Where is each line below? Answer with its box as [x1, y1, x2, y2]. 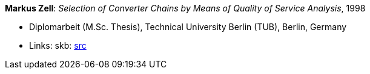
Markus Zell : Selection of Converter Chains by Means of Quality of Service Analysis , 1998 [5, 3, 366, 13]
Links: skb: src [29, 40, 87, 51]
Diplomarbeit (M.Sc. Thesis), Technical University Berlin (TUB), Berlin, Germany [29, 22, 347, 32]
